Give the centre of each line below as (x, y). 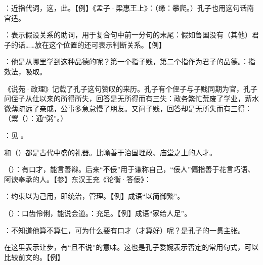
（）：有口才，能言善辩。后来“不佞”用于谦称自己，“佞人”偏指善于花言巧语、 (129, 169)
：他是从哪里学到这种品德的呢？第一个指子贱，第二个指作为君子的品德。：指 (130, 61)
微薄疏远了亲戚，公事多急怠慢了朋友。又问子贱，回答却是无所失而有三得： (128, 108)
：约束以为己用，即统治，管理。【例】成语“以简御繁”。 (94, 196)
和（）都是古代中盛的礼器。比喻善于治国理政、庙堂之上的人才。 (110, 152)
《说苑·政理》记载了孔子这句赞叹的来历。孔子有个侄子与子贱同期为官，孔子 (131, 88)
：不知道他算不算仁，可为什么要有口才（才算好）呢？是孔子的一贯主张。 (124, 230)
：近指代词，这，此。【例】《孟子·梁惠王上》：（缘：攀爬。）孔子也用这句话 (125, 8)
